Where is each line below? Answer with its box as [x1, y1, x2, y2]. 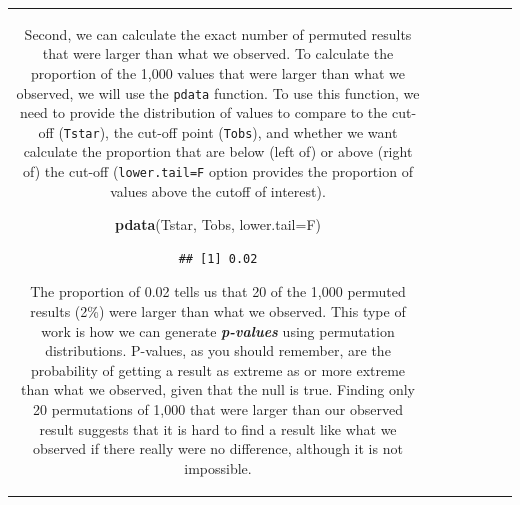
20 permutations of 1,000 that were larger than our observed [33, 399, 403, 420]
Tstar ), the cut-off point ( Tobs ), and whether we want [63, 121, 398, 142]
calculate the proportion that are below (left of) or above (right [23, 141, 413, 162]
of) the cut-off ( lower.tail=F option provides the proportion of [23, 161, 413, 182]
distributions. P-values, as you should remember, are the [45, 340, 391, 361]
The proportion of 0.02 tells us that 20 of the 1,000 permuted [30, 281, 406, 302]
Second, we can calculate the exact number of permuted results [24, 23, 412, 44]
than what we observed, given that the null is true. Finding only [20, 379, 415, 400]
